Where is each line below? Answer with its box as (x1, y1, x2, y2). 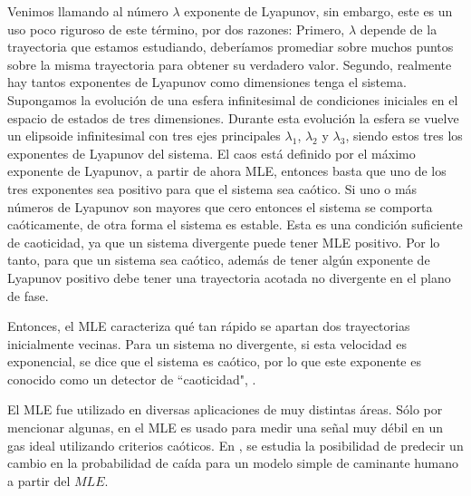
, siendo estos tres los (345, 126, 463, 145)
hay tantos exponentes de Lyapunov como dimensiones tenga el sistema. (7, 73, 407, 92)
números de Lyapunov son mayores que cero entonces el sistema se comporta (7, 197, 433, 216)
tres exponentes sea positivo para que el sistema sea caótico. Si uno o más (7, 179, 418, 198)
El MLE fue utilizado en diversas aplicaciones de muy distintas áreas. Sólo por (7, 400, 443, 419)
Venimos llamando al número (7, 2, 168, 20)
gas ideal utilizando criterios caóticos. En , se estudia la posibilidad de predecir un (7, 435, 464, 454)
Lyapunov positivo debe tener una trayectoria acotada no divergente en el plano (7, 267, 451, 287)
